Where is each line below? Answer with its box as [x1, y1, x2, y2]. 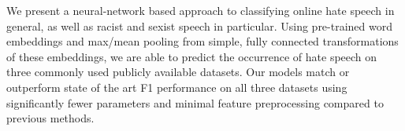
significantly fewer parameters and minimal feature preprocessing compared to [6, 94, 384, 111]
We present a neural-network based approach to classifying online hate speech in [6, 2, 395, 18]
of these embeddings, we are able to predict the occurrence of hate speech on [6, 48, 377, 64]
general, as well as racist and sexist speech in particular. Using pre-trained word [6, 17, 393, 34]
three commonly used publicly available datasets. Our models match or [6, 64, 350, 80]
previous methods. [6, 110, 95, 126]
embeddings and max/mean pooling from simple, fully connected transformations [6, 33, 399, 49]
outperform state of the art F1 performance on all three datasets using [6, 78, 347, 95]
